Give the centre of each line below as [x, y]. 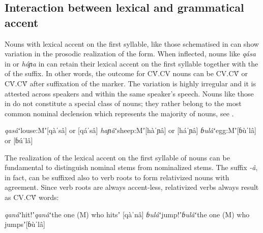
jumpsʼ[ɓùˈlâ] [25, 224]
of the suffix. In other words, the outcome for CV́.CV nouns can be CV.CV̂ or [126, 73]
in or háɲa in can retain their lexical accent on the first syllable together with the [131, 63]
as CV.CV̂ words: [32, 197]
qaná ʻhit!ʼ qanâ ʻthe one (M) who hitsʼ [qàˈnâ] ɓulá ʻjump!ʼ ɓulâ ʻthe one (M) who [127, 214]
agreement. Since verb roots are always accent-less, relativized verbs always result [132, 187]
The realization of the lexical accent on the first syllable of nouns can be [117, 157]
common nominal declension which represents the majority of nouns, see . [119, 113]
